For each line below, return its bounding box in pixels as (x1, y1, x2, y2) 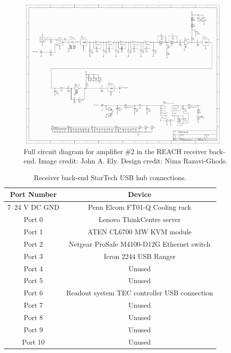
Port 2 (24, 238, 43, 249)
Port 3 (24, 251, 43, 261)
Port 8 (24, 312, 43, 322)
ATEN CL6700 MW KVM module (87, 226, 192, 236)
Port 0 (24, 214, 43, 225)
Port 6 (24, 288, 43, 298)
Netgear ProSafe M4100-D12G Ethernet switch (68, 238, 211, 249)
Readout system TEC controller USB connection (66, 288, 213, 298)
